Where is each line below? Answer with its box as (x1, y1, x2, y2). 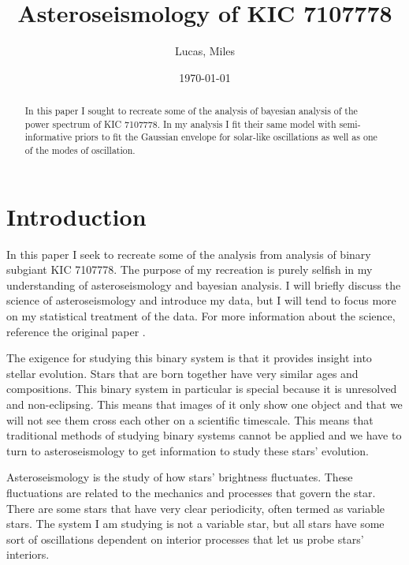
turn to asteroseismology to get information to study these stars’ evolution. (6, 442, 369, 458)
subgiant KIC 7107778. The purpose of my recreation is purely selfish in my (6, 261, 373, 278)
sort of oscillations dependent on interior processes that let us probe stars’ (6, 530, 364, 547)
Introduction (6, 200, 147, 232)
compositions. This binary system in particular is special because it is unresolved (6, 380, 397, 397)
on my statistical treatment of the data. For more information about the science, (6, 308, 396, 324)
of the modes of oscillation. (24, 144, 136, 157)
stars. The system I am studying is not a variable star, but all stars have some (6, 515, 385, 532)
